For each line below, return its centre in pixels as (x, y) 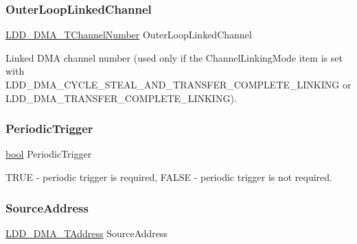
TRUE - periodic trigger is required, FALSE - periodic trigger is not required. (169, 177)
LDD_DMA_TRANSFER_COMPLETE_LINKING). (121, 98)
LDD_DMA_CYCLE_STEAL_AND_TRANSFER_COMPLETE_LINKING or (178, 84)
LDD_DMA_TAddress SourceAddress (87, 233)
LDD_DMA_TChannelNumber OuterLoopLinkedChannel (129, 35)
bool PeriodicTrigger (49, 154)
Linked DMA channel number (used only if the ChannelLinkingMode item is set (174, 57)
